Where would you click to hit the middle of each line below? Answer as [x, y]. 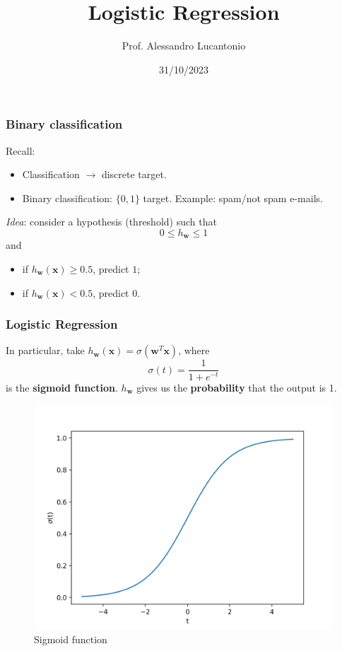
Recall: [20, 150]
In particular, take [45, 350]
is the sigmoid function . [62, 387]
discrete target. [134, 174]
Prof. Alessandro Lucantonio [184, 46]
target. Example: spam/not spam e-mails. [233, 198]
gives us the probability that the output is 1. [237, 387]
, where [194, 350]
